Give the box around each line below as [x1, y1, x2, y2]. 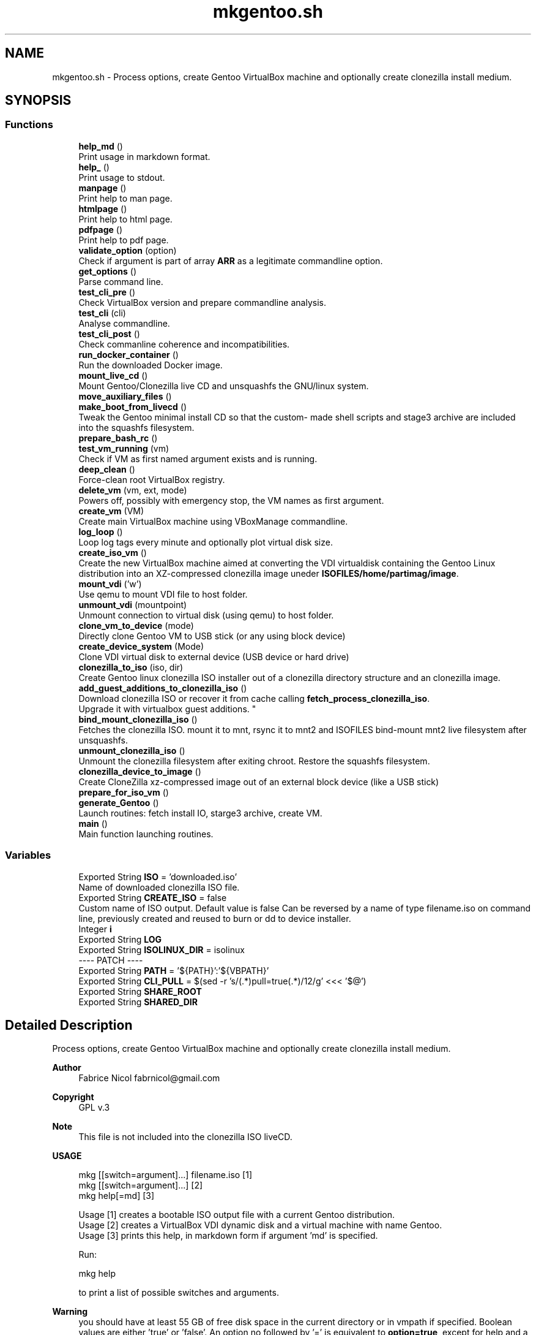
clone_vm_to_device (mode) [78, 620, 194, 631]
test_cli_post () [78, 328, 140, 339]
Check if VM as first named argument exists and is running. [78, 453, 318, 464]
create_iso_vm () [78, 547, 147, 558]
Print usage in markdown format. [78, 151, 210, 162]
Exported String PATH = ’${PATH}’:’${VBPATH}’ [78, 965, 269, 976]
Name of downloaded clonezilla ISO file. [78, 881, 240, 892]
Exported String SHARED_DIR [78, 996, 198, 1007]
